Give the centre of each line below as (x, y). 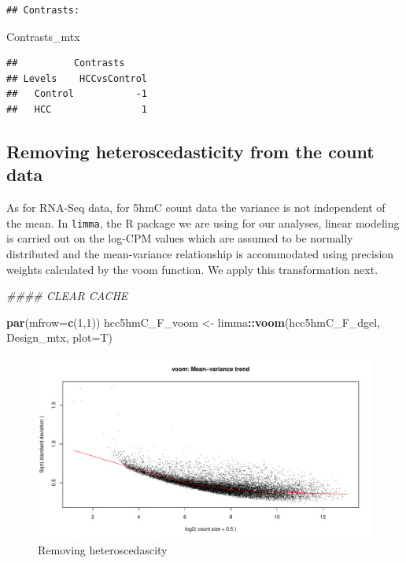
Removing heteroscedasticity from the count (190, 151)
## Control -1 (77, 94)
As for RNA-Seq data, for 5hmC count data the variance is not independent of (196, 207)
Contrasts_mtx (43, 36)
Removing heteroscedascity (103, 549)
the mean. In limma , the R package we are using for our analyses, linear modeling (203, 222)
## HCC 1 (77, 109)
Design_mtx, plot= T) (59, 337)
